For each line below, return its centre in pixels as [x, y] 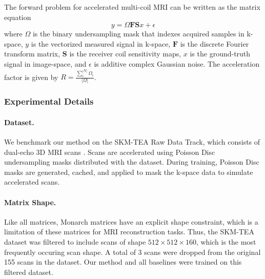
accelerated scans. [32, 182]
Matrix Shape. [30, 202]
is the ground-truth [220, 54]
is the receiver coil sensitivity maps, [125, 54]
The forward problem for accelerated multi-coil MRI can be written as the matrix [132, 7]
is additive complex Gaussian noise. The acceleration [177, 63]
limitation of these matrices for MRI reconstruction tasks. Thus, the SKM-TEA [129, 232]
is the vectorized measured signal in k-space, [101, 43]
